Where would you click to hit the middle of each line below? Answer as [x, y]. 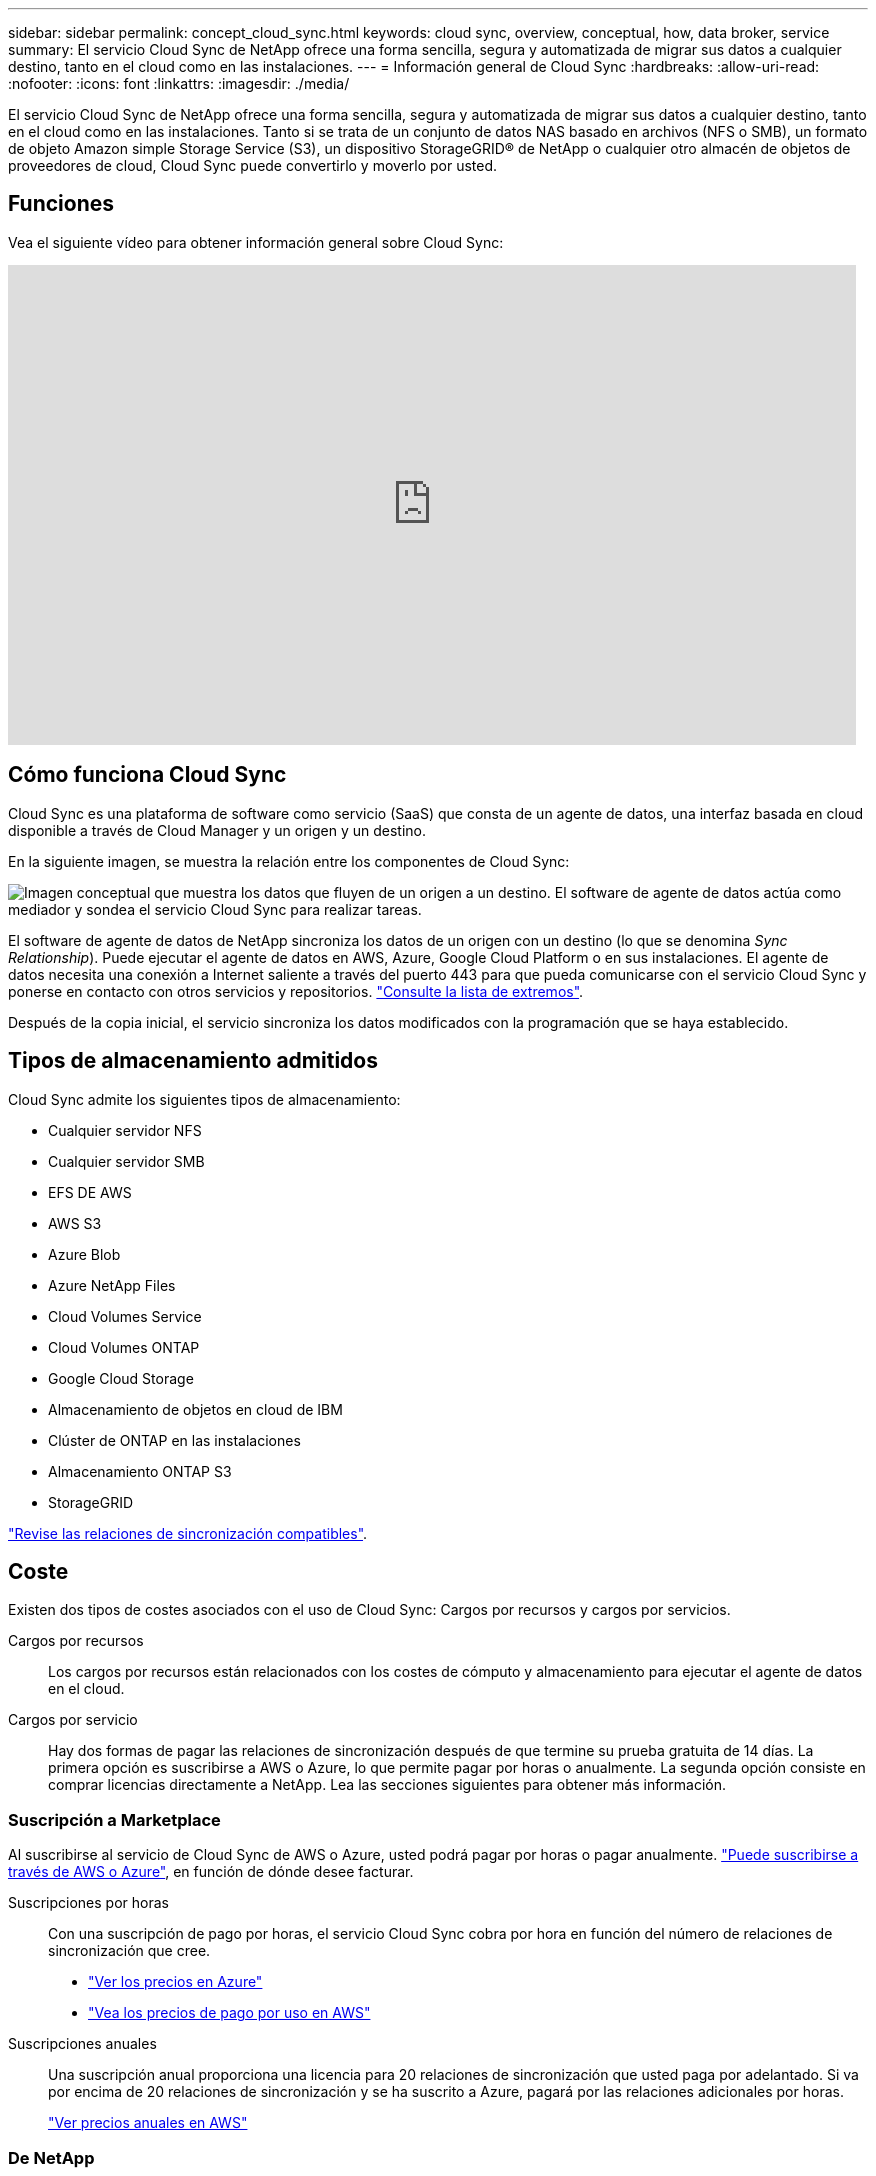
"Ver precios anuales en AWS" [148, 2123]
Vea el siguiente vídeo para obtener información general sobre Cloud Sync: [256, 242]
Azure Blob [84, 1254]
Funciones [61, 204]
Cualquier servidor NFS [125, 1130]
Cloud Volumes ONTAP [124, 1347]
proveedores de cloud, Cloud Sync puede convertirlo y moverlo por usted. [253, 165]
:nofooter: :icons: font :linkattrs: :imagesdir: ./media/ [179, 83]
